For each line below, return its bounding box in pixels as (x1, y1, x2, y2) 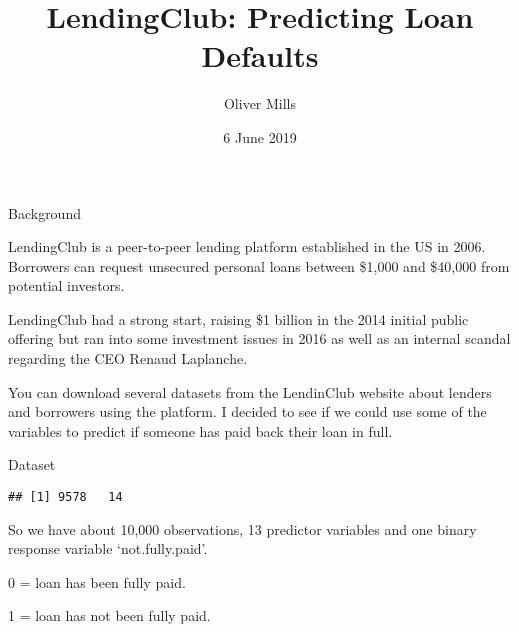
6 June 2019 (223, 126, 297, 147)
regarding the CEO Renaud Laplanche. (8, 348, 248, 369)
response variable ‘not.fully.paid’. (8, 538, 208, 559)
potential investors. (8, 275, 125, 296)
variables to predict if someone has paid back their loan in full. (8, 420, 393, 441)
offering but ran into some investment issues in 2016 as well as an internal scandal (8, 328, 511, 349)
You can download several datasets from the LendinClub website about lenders (8, 381, 492, 402)
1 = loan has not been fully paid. (8, 605, 211, 626)
